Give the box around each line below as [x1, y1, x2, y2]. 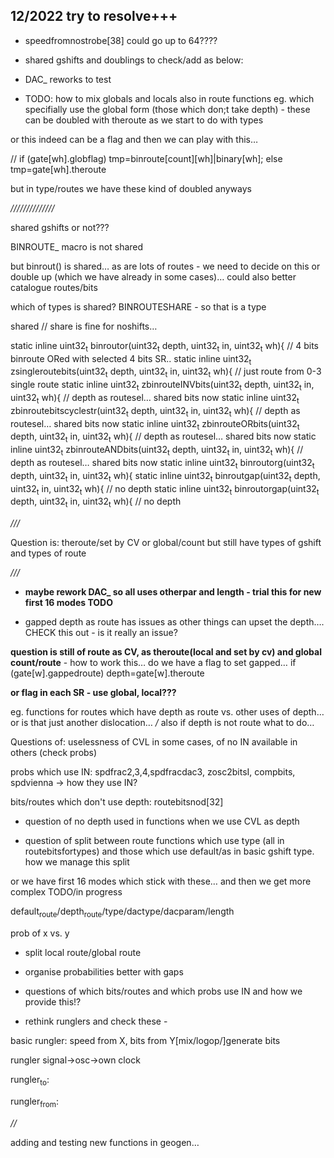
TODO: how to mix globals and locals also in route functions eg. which [24, 92, 315, 104]
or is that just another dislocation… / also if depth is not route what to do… [10, 717, 315, 729]
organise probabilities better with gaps [24, 965, 184, 978]
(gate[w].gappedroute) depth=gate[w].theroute [10, 667, 205, 679]
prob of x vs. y [10, 927, 70, 939]
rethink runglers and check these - [24, 1015, 168, 1027]
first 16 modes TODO [24, 597, 113, 609]
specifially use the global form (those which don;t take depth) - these [24, 103, 311, 115]
